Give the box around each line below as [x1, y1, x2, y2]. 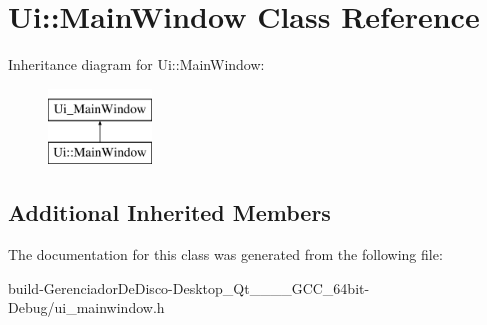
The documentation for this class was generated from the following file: [8, 244, 443, 265]
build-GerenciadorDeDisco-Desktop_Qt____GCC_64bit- [8, 277, 370, 298]
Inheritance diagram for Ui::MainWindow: [8, 54, 265, 75]
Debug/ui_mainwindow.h [8, 297, 165, 318]
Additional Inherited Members [8, 197, 331, 228]
